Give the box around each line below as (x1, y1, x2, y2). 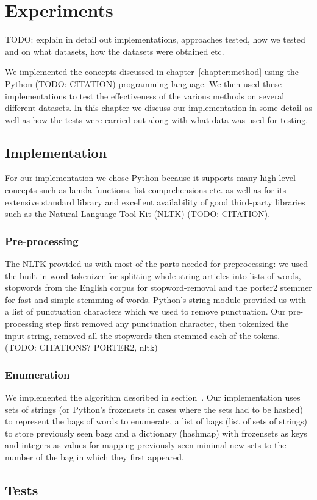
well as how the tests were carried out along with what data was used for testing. (5, 113, 308, 126)
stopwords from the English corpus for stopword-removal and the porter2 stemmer (5, 281, 312, 294)
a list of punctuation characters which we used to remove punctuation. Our (5, 305, 286, 318)
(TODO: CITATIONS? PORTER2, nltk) (5, 341, 158, 354)
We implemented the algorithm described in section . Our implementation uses (5, 391, 301, 404)
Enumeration (5, 366, 70, 382)
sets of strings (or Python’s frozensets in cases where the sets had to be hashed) (5, 402, 303, 415)
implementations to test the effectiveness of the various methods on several (5, 89, 285, 102)
